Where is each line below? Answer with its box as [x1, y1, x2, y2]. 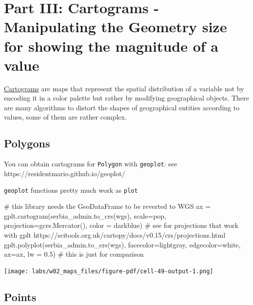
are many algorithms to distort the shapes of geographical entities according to [4, 102, 240, 112]
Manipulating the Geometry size [4, 17, 227, 37]
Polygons [4, 136, 50, 151]
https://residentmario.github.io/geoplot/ [4, 168, 125, 178]
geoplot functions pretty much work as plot [4, 184, 138, 195]
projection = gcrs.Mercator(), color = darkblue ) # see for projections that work [4, 220, 238, 230]
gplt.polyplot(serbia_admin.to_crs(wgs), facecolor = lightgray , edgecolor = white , [4, 239, 241, 249]
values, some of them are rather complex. [4, 112, 127, 122]
